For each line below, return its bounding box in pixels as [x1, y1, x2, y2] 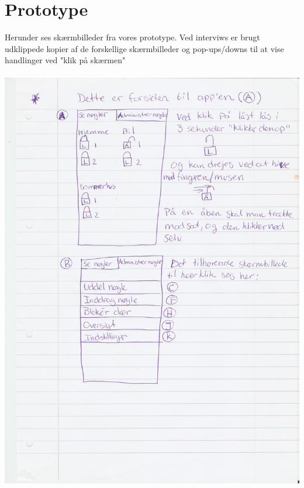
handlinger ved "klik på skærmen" [5, 54, 126, 66]
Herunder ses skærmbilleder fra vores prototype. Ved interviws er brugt [5, 31, 260, 43]
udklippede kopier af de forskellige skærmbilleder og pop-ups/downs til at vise [5, 42, 284, 54]
